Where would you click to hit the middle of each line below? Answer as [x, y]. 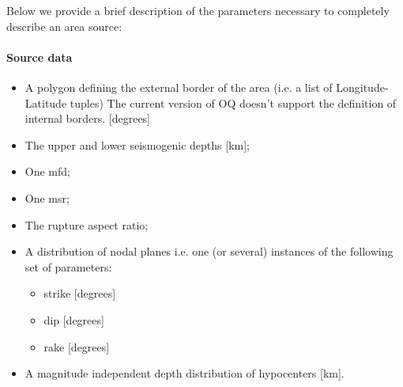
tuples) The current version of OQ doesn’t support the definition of [233, 102]
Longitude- [362, 87]
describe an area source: [64, 26]
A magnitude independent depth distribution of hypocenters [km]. [185, 373]
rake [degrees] [77, 346]
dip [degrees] [74, 319]
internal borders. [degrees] [88, 118]
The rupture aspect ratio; [87, 224]
